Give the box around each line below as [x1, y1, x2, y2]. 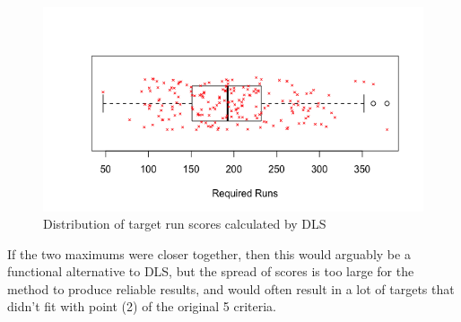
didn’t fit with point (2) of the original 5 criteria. [7, 297, 277, 316]
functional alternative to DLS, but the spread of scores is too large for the [7, 262, 414, 281]
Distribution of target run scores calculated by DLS [43, 214, 326, 233]
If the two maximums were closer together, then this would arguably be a [7, 244, 411, 263]
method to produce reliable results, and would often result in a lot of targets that [7, 279, 455, 298]
